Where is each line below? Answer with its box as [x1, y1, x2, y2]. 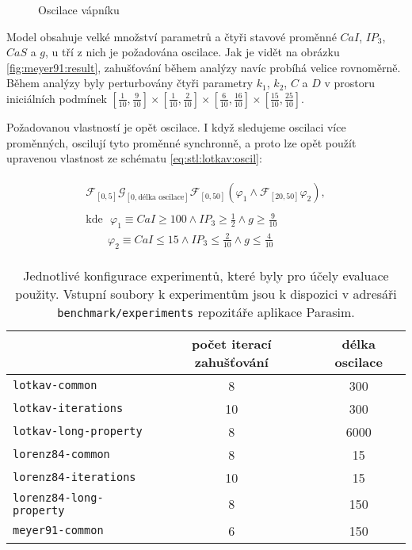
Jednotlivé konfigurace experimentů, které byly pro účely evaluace [23, 265, 389, 285]
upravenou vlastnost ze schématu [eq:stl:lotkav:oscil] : [6, 150, 262, 166]
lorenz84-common [13, 448, 110, 461]
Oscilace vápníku [38, 2, 120, 17]
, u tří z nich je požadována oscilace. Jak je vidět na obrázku [45, 44, 340, 60]
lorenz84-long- [13, 491, 104, 504]
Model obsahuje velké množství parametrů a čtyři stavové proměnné [6, 28, 337, 44]
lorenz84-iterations [13, 471, 136, 484]
